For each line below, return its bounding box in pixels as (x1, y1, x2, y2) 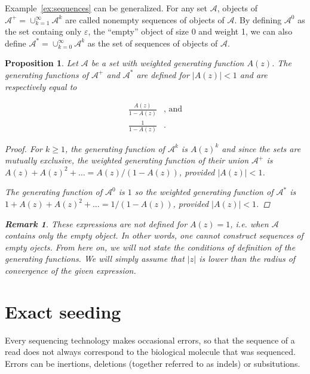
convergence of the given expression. (5, 264, 136, 277)
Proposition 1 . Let (5, 57, 78, 69)
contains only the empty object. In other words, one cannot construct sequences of (5, 229, 303, 242)
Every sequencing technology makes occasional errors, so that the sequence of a (5, 333, 295, 346)
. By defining (234, 13, 282, 26)
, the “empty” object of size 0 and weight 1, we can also (88, 25, 293, 38)
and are (240, 68, 268, 81)
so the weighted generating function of (134, 186, 274, 198)
